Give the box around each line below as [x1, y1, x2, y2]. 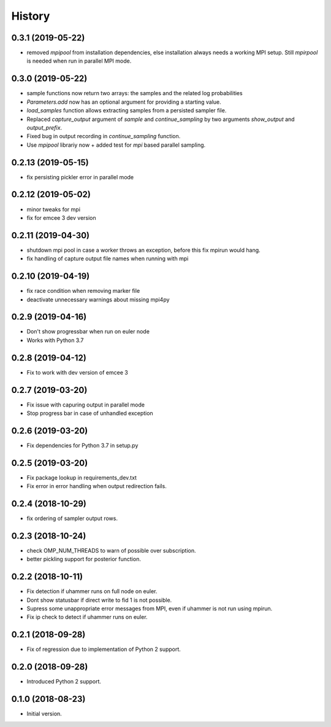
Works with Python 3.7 [26, 336, 84, 344]
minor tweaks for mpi [26, 206, 81, 213]
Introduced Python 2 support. [26, 678, 101, 685]
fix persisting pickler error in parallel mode [26, 173, 134, 181]
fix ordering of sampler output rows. [26, 515, 118, 522]
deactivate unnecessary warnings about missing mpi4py [26, 295, 170, 303]
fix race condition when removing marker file [26, 287, 140, 295]
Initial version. [26, 710, 63, 718]
